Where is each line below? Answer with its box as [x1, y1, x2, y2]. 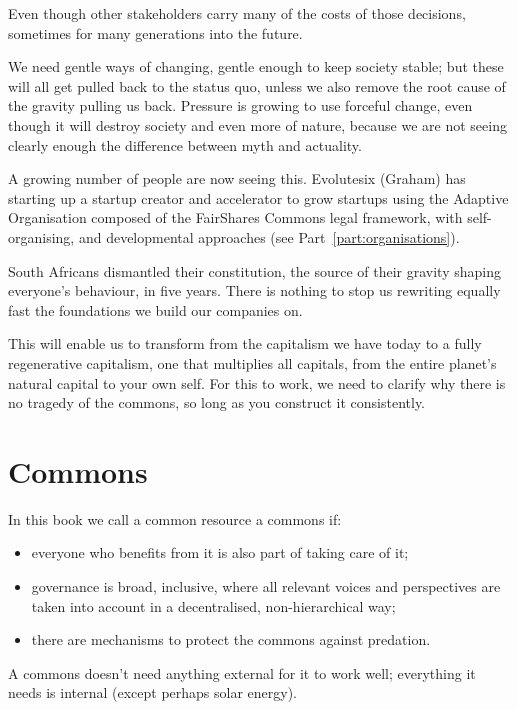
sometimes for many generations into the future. [8, 22, 303, 43]
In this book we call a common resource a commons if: [8, 508, 342, 529]
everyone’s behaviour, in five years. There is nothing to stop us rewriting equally [8, 280, 501, 301]
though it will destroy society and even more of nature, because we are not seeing [8, 114, 507, 135]
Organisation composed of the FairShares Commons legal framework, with [8, 207, 463, 228]
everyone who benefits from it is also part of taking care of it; [31, 542, 409, 563]
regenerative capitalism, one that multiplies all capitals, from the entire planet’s [8, 352, 497, 373]
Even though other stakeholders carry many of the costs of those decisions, [8, 3, 466, 23]
